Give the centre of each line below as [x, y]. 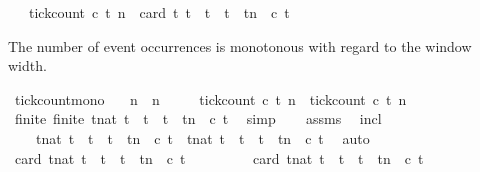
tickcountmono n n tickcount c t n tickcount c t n [210, 98]
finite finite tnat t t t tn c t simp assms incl [198, 118]
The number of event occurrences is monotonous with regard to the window [240, 45]
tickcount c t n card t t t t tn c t [159, 12]
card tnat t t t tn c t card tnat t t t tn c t [219, 157]
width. [27, 65]
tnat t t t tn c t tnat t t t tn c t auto [202, 137]
